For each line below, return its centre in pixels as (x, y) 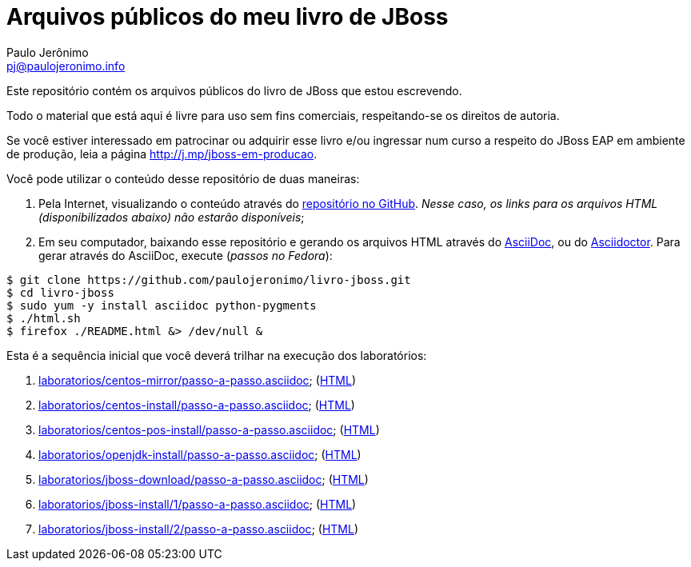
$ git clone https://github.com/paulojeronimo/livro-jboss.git (209, 280)
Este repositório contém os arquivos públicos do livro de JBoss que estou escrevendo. (234, 90)
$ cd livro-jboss (60, 292)
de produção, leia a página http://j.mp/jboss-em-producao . (162, 154)
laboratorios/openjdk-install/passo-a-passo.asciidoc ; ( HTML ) (200, 454)
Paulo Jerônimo (48, 52)
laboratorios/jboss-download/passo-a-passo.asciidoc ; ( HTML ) (204, 479)
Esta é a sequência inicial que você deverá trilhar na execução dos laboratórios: (217, 355)
